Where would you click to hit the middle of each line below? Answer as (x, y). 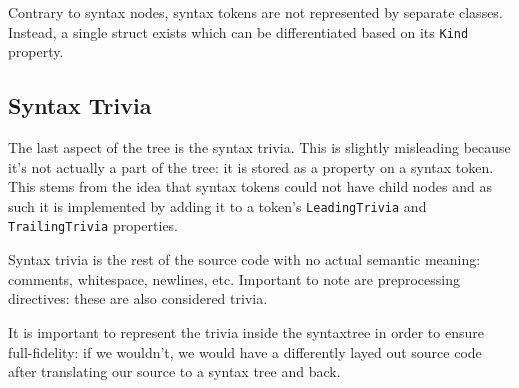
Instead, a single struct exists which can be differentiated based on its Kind (238, 31)
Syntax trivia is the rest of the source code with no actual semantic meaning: (244, 259)
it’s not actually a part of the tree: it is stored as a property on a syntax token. (251, 166)
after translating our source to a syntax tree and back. (174, 371)
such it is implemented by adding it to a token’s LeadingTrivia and (217, 205)
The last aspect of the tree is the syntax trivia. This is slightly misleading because (259, 147)
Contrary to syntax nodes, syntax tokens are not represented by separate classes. (255, 12)
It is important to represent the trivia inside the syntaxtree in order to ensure (246, 331)
